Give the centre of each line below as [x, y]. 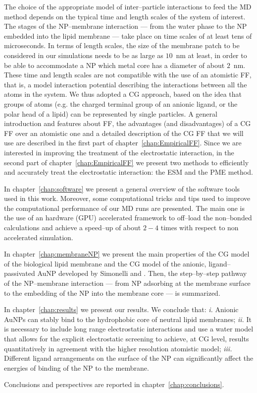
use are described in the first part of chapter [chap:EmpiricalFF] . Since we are [123, 143]
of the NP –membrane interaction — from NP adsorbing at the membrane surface [127, 283]
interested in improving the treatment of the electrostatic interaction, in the [119, 152]
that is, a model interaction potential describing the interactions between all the [126, 84]
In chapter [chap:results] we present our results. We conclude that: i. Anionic [121, 309]
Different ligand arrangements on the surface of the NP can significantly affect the [129, 358]
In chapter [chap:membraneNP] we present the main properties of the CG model [127, 254]
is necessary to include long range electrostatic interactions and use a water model [129, 329]
